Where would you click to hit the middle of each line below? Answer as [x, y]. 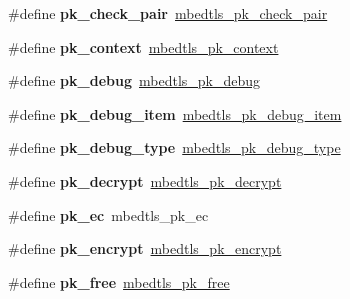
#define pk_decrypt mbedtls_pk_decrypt [145, 180]
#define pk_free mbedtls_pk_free [119, 281]
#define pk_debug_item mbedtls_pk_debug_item [175, 113]
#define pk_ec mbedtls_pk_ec [108, 214]
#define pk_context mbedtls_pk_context [143, 46]
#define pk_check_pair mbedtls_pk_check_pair [168, 13]
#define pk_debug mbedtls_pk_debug [134, 80]
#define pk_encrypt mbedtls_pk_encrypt [145, 248]
